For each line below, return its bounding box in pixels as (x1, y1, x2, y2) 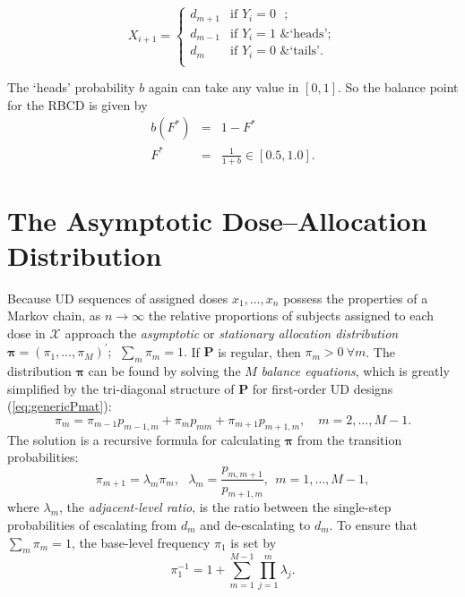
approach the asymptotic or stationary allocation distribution (65, 324, 399, 343)
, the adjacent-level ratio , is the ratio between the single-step (59, 498, 392, 516)
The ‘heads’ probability (7, 78, 135, 96)
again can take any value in (148, 78, 299, 96)
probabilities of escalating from (7, 515, 177, 533)
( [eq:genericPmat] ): (7, 397, 112, 415)
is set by (230, 533, 277, 551)
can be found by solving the (88, 361, 241, 380)
